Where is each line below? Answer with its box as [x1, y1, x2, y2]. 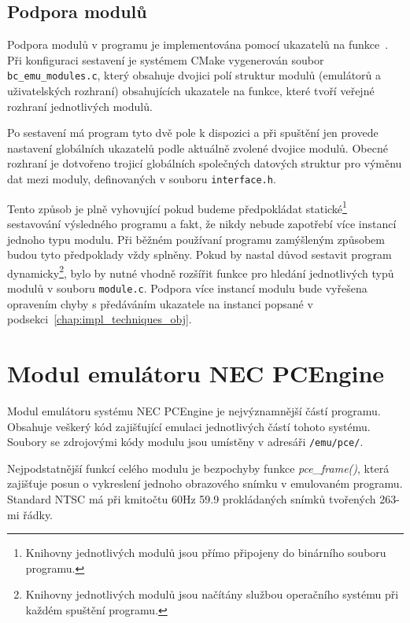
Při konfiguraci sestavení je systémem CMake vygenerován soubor [7, 51, 324, 68]
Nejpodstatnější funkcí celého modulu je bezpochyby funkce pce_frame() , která [7, 459, 390, 476]
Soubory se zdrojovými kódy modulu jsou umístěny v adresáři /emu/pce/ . [7, 433, 364, 450]
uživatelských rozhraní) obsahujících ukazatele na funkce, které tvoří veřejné [7, 83, 375, 99]
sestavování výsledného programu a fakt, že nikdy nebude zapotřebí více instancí [7, 215, 397, 231]
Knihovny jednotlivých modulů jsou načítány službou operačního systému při [25, 586, 399, 603]
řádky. [23, 506, 54, 522]
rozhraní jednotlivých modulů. [7, 98, 153, 114]
